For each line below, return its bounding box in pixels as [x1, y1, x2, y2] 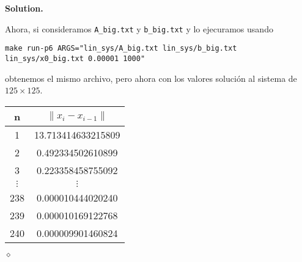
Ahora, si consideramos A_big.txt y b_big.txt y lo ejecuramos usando [5, 22, 273, 35]
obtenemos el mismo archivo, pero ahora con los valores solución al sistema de [5, 71, 297, 84]
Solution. [5, 2, 43, 14]
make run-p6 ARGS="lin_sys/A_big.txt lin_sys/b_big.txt [5, 44, 237, 53]
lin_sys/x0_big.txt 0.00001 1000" [5, 54, 145, 63]
